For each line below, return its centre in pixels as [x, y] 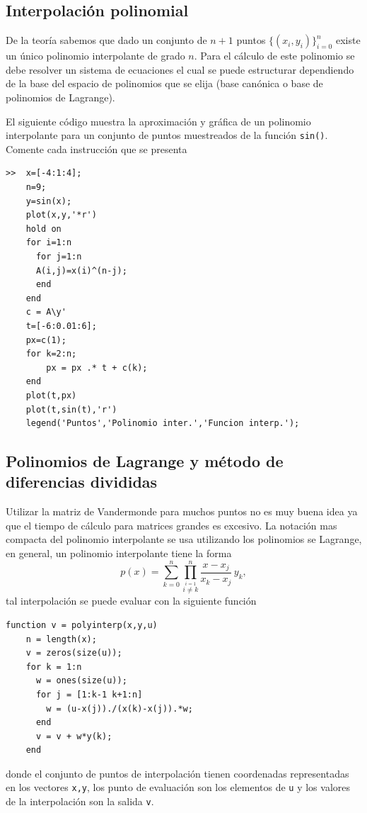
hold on [43, 229]
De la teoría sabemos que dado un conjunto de [106, 40]
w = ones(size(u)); [81, 681]
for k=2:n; [51, 354]
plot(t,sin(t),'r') [71, 409]
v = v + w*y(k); [74, 736]
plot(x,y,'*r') [61, 215]
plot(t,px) [51, 395]
